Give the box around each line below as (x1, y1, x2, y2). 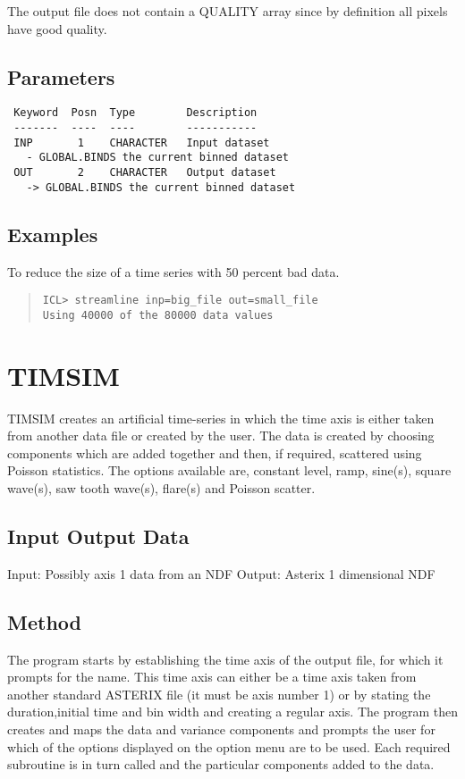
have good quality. (7, 19, 107, 38)
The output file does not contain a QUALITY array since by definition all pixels (7, 2, 448, 20)
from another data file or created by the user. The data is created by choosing (7, 426, 435, 445)
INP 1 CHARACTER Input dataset (13, 136, 270, 149)
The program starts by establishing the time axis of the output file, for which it (7, 649, 444, 668)
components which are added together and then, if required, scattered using (7, 443, 422, 462)
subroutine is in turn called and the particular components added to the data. (7, 755, 435, 774)
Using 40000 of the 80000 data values (42, 308, 274, 322)
